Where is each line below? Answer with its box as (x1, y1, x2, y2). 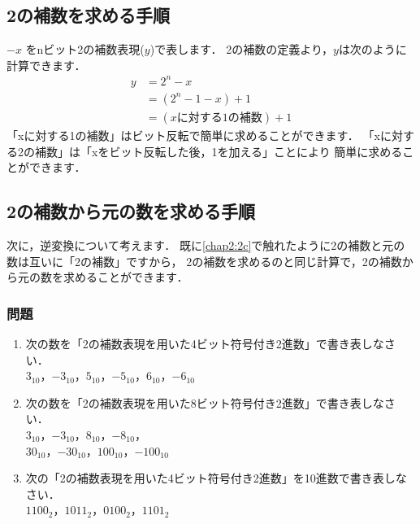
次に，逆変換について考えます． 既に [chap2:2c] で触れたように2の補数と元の (6, 236, 405, 253)
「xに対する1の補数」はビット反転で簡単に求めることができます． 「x (6, 126, 380, 143)
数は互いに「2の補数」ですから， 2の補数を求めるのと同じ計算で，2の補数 (6, 252, 402, 269)
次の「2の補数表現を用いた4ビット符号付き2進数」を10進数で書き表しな (25, 469, 407, 487)
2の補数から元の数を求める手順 (6, 199, 256, 224)
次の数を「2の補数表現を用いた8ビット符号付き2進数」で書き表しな (25, 394, 384, 411)
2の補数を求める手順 (6, 2, 171, 28)
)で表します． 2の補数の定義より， (149, 41, 333, 58)
